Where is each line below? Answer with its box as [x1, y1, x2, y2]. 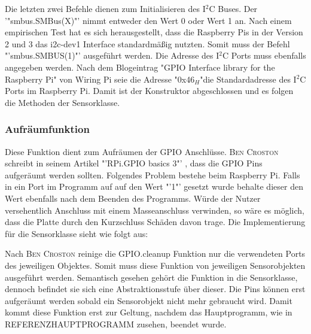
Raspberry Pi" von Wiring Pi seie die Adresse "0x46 [5, 72, 195, 85]
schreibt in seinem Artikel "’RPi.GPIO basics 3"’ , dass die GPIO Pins [5, 157, 263, 169]
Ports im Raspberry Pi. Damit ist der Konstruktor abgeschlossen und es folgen [5, 84, 294, 97]
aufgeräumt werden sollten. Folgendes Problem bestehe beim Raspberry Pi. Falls [5, 168, 300, 181]
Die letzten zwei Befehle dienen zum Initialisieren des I [5, 2, 206, 14]
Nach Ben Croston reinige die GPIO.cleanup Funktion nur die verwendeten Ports [5, 247, 306, 260]
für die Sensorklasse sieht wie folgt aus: [5, 227, 148, 239]
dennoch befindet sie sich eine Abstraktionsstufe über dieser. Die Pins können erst [5, 283, 306, 295]
